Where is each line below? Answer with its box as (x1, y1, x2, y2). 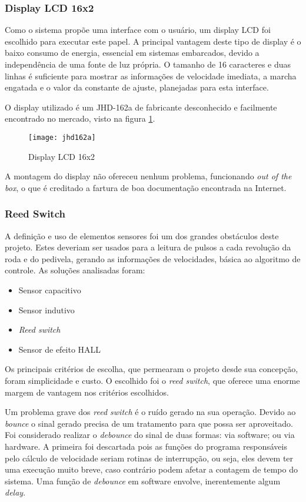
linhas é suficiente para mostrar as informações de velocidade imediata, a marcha (5, 69, 297, 82)
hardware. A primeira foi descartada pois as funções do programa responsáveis (5, 440, 287, 452)
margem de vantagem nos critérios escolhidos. (5, 386, 169, 398)
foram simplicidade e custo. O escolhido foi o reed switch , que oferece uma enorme (5, 374, 300, 386)
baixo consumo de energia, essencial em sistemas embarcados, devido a (5, 46, 260, 59)
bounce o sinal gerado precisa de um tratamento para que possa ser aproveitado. (5, 417, 293, 429)
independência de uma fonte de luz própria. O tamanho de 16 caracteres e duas (5, 58, 291, 70)
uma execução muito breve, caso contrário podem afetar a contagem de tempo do (5, 463, 298, 476)
